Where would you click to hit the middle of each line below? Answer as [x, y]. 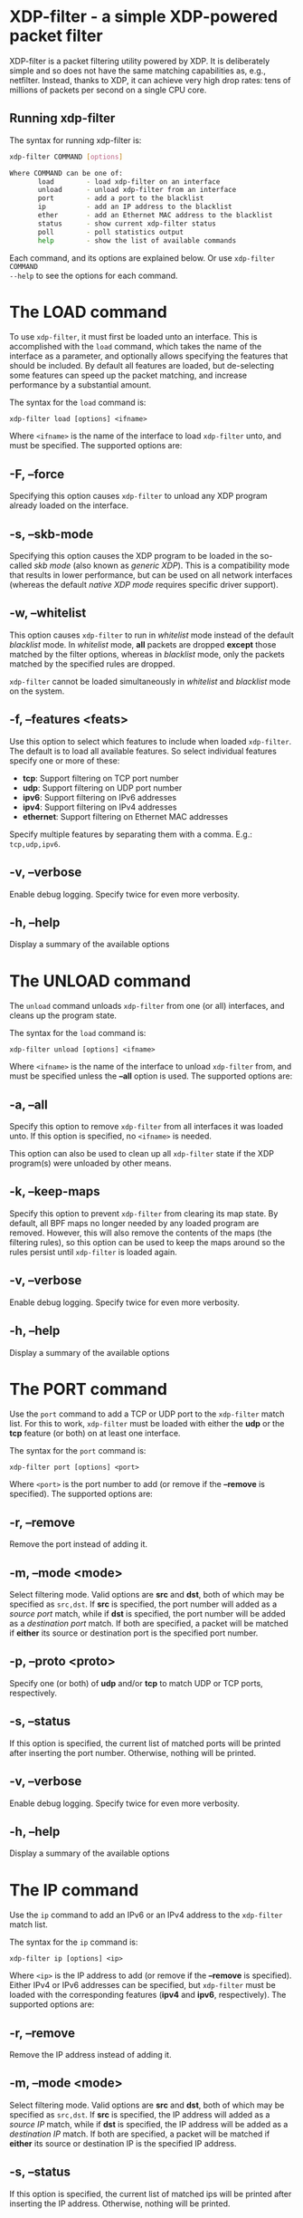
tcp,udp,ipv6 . [35, 843]
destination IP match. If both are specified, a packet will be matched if [140, 2134]
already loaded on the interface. [69, 505]
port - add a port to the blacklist [121, 198]
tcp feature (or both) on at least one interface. [95, 1434]
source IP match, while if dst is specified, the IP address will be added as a [149, 2124]
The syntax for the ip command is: [74, 1942]
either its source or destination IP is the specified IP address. [123, 2143]
